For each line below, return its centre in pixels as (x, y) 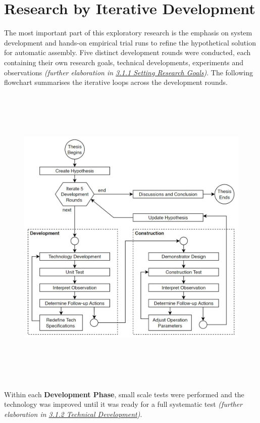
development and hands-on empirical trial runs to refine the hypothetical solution (130, 42)
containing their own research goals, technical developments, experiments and (124, 62)
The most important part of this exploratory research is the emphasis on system (128, 33)
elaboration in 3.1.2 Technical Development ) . (73, 414)
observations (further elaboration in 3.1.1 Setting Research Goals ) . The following (129, 72)
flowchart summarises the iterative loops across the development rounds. (116, 82)
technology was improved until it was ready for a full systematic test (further (123, 404)
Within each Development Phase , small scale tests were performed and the (124, 394)
